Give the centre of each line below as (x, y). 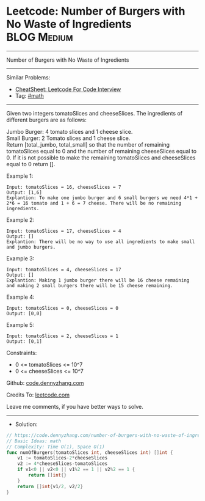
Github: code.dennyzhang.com (45, 382)
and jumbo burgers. (31, 247)
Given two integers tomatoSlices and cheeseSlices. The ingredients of (95, 113)
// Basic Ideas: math (34, 441)
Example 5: (20, 324)
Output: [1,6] (24, 192)
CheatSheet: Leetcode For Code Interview (68, 89)
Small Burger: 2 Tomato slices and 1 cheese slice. (68, 138)
